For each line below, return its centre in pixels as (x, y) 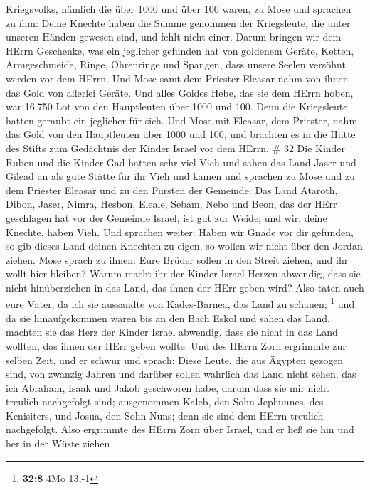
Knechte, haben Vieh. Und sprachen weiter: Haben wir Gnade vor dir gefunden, (180, 231)
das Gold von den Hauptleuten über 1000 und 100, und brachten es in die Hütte (181, 134)
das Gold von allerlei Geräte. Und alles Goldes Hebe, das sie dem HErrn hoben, (180, 92)
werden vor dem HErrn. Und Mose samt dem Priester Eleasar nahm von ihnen (177, 78)
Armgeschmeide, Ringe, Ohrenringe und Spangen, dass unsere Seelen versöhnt (176, 64)
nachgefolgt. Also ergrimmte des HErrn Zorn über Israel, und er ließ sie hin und (180, 429)
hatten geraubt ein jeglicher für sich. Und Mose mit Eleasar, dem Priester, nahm (182, 120)
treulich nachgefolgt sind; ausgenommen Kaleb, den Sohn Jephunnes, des (165, 401)
